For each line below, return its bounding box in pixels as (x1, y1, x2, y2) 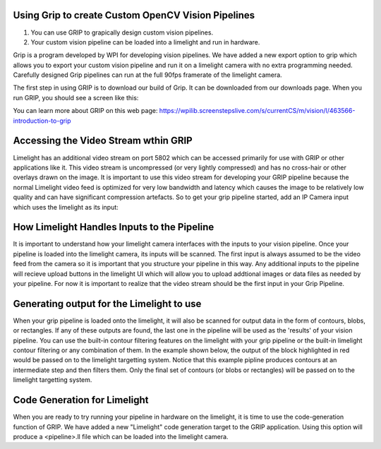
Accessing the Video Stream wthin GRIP (13, 135, 193, 147)
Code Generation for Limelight (13, 394, 149, 406)
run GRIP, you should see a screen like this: (13, 93, 139, 102)
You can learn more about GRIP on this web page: (13, 107, 158, 115)
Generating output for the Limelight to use (13, 297, 202, 310)
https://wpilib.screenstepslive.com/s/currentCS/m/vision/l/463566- (159, 107, 356, 115)
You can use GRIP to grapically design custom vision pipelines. (30, 28, 214, 37)
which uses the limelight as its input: (13, 203, 119, 211)
